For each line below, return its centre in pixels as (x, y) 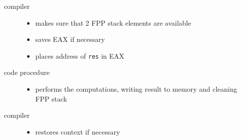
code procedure (27, 72)
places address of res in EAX (80, 55)
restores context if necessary (78, 131)
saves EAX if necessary (70, 39)
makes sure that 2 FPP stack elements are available (113, 22)
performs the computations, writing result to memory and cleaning (136, 89)
